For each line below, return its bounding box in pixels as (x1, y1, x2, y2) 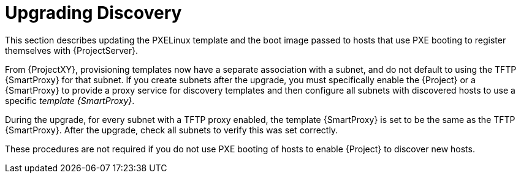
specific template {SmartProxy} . (5, 95, 135, 106)
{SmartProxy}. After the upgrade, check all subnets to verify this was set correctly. (5, 124, 338, 135)
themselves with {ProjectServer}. (5, 45, 139, 56)
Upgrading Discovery (5, 2, 182, 23)
